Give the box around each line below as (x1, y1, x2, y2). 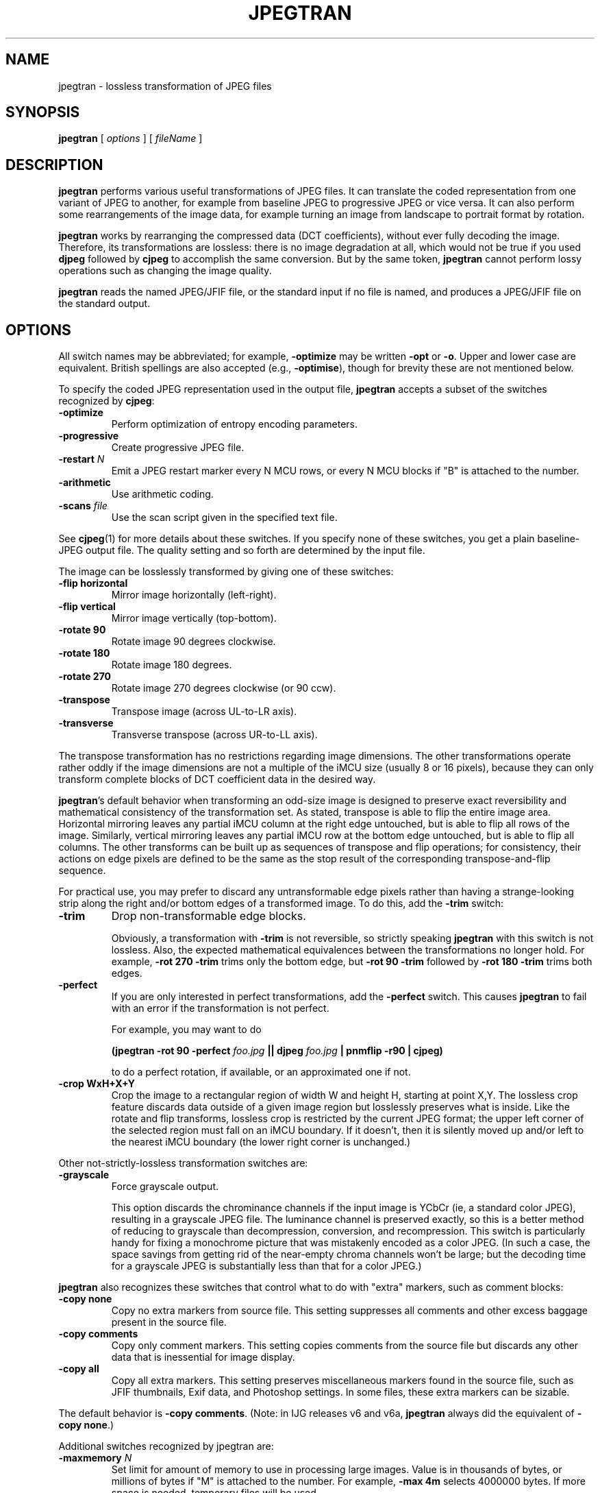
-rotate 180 (58, 647, 110, 659)
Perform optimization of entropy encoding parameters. (111, 418, 358, 430)
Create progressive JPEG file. (111, 441, 245, 454)
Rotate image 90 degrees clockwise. (111, 635, 276, 648)
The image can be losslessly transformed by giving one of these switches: (58, 566, 394, 578)
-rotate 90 (58, 624, 106, 636)
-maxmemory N (58, 1452, 132, 1464)
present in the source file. (111, 1316, 227, 1328)
